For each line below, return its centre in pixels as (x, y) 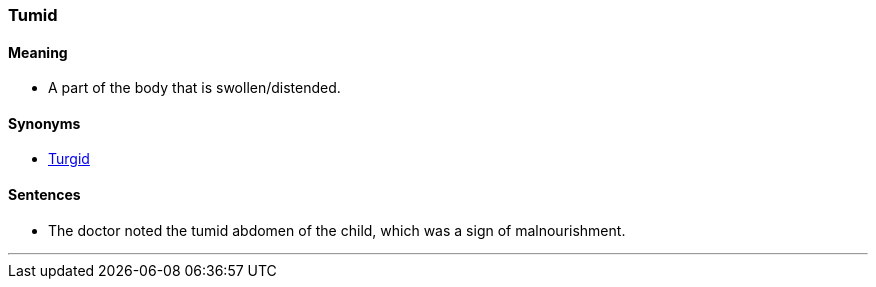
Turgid (69, 159)
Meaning (38, 52)
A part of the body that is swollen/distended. (194, 88)
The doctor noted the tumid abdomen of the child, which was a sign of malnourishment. (337, 230)
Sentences (44, 195)
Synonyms (44, 123)
